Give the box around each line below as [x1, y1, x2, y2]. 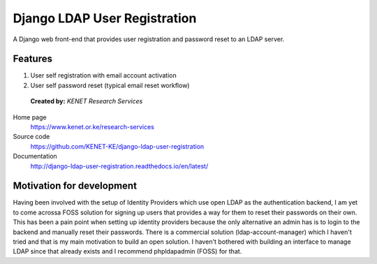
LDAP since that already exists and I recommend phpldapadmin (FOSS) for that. [13, 247, 242, 256]
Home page [13, 112, 47, 122]
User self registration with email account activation [30, 71, 177, 80]
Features [13, 53, 52, 65]
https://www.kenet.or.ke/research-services [30, 123, 155, 131]
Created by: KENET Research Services [30, 97, 143, 105]
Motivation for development [13, 180, 138, 192]
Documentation [13, 152, 57, 161]
